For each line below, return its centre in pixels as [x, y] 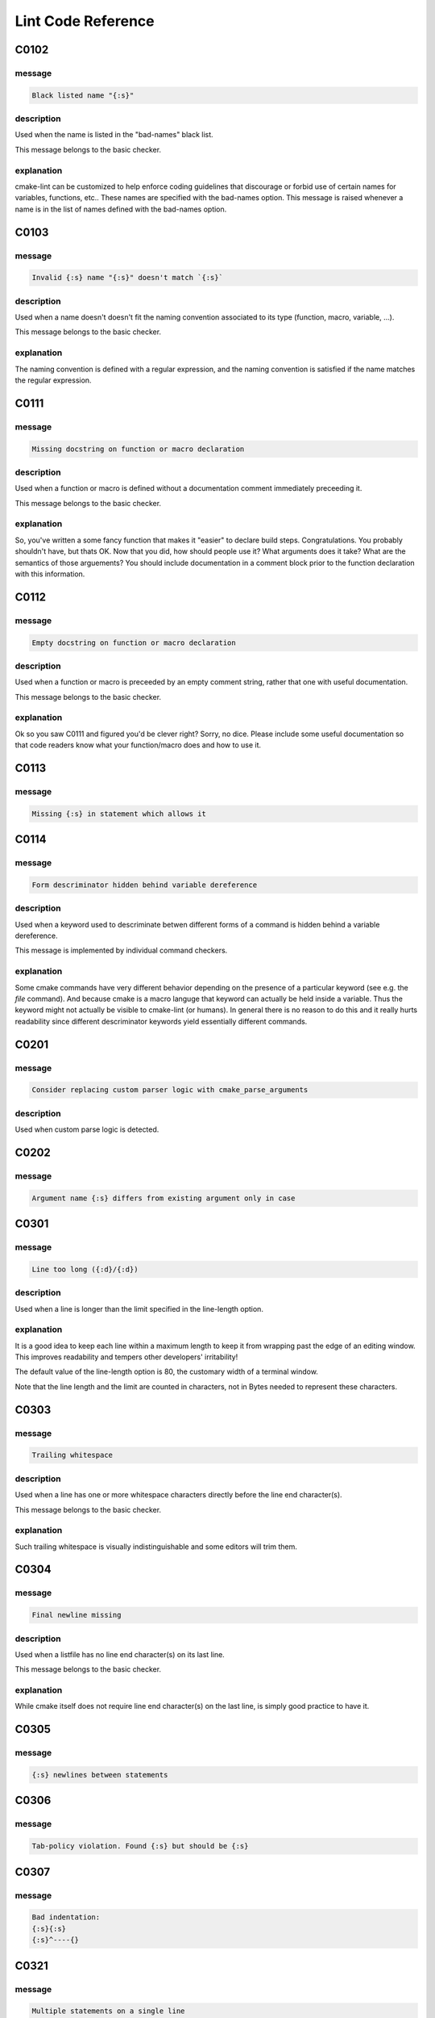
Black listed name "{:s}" [83, 95]
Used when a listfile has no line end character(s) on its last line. [120, 1654]
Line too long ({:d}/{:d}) [85, 1269]
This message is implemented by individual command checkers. [121, 950]
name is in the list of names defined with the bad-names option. [121, 209]
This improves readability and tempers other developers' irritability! [126, 1357]
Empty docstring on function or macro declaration [134, 643]
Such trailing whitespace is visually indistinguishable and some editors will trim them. [156, 1547]
